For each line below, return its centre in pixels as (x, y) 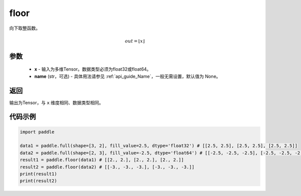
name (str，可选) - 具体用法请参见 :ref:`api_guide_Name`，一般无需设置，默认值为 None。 (127, 76)
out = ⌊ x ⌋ (135, 41)
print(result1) (38, 174)
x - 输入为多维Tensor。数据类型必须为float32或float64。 (93, 69)
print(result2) (38, 181)
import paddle (37, 132)
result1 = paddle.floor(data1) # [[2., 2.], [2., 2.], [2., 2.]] (102, 160)
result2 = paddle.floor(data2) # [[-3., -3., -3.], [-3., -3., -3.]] (107, 167)
